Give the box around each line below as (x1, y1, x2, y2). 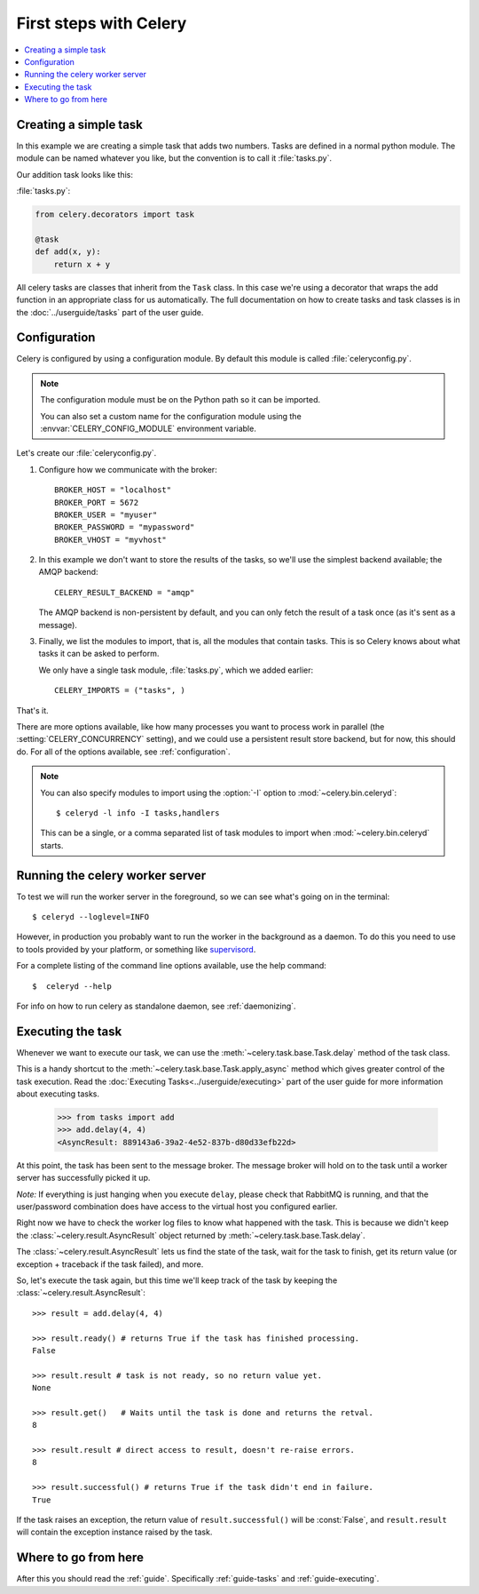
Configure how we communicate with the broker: (38, 464, 217, 474)
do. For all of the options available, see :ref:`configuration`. (16, 746, 231, 757)
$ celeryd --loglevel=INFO (32, 912, 150, 922)
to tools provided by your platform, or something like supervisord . (16, 944, 256, 954)
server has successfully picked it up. (16, 1173, 151, 1184)
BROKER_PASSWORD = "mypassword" (54, 522, 195, 532)
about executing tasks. (16, 1088, 100, 1099)
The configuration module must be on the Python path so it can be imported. (40, 395, 321, 405)
